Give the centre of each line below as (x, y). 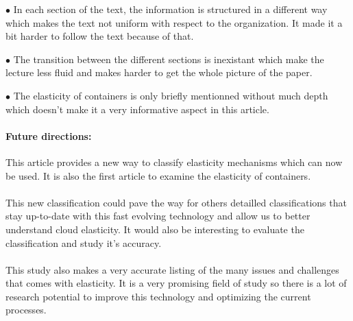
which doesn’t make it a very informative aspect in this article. (137, 109)
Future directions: (49, 135)
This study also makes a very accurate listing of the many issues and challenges (172, 269)
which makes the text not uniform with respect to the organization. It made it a (174, 22)
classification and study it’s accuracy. (84, 242)
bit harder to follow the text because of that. (100, 36)
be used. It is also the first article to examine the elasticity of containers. (158, 175)
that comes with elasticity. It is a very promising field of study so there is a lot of (176, 283)
